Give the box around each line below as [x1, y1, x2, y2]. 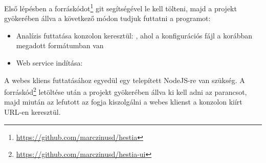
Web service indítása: [16, 57, 83, 68]
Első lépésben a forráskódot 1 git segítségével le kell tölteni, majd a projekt [4, 2, 237, 13]
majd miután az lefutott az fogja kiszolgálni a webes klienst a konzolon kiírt [4, 96, 242, 107]
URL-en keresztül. [4, 107, 61, 117]
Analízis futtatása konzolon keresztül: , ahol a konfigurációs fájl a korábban [16, 30, 253, 40]
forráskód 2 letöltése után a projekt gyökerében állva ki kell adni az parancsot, [4, 85, 247, 97]
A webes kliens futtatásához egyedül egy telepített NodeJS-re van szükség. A [4, 74, 245, 85]
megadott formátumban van [16, 40, 104, 51]
